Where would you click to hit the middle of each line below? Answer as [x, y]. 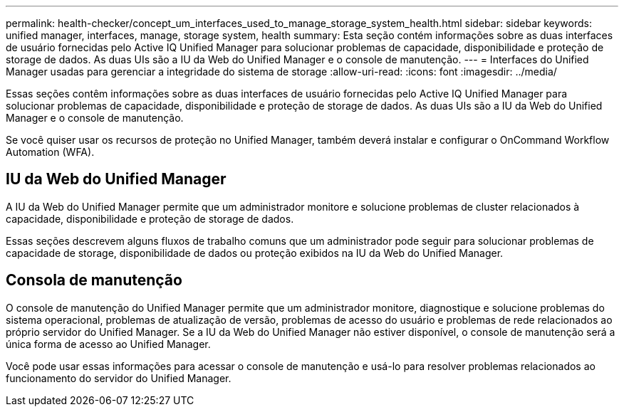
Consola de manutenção [94, 280]
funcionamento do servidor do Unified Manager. [119, 378]
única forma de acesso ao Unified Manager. [108, 344]
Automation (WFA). [50, 152]
